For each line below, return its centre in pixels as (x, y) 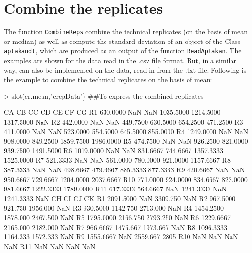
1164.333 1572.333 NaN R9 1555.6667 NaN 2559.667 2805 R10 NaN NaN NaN (121, 237)
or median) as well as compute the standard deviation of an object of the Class (122, 41)
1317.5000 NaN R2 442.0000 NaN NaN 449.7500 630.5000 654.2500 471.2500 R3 (124, 122)
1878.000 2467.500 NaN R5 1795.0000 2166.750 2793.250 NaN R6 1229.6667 (117, 217)
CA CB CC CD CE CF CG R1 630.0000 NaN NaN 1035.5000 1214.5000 (112, 112)
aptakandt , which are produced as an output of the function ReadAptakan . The (123, 51)
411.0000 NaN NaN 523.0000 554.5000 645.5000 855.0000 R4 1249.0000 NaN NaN (126, 131)
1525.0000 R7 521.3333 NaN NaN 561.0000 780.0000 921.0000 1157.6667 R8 (117, 160)
